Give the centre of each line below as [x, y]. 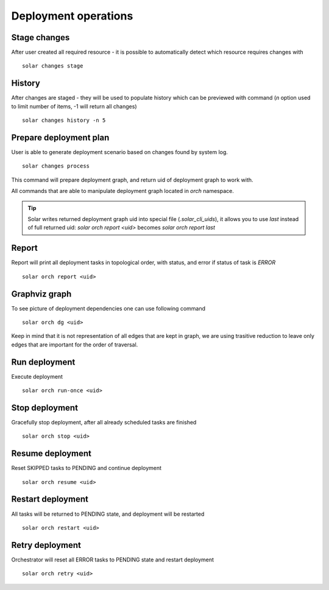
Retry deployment [46, 545]
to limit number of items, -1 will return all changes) [74, 106]
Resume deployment [51, 454]
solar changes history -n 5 [64, 121]
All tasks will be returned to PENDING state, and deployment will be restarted [108, 514]
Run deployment [43, 362]
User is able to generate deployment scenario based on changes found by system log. [120, 152]
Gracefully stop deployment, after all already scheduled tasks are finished [104, 422]
